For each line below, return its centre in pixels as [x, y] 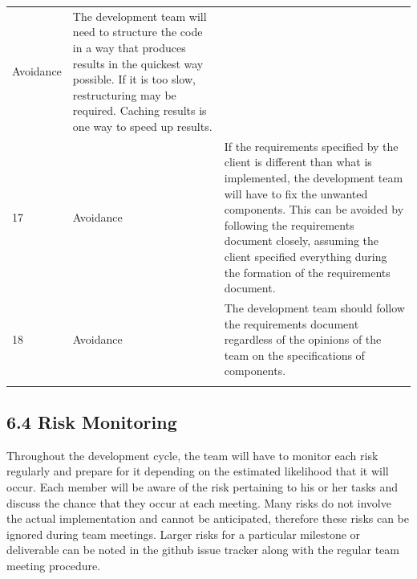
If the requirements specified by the [311, 146]
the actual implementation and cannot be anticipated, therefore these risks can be [208, 518]
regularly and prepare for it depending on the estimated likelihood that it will [198, 471]
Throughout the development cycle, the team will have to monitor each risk [192, 455]
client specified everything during [306, 256]
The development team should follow [314, 307]
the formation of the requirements [307, 272]
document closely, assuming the [302, 241]
